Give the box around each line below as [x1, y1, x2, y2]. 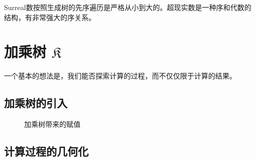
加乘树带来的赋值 [24, 119, 80, 129]
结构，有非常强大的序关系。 [4, 12, 96, 22]
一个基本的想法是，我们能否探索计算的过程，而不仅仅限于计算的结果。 [4, 70, 236, 81]
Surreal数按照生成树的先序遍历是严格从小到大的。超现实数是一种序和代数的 [4, 2, 251, 12]
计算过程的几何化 [4, 143, 89, 159]
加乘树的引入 [4, 95, 67, 111]
